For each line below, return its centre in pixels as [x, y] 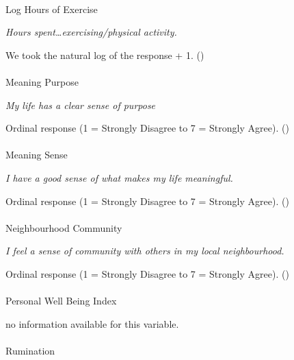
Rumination [30, 350]
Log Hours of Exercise [52, 9]
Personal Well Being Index [61, 301]
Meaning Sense [37, 155]
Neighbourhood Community [64, 227]
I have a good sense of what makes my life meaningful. [119, 177]
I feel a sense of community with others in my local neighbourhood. [145, 251]
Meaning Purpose [42, 81]
